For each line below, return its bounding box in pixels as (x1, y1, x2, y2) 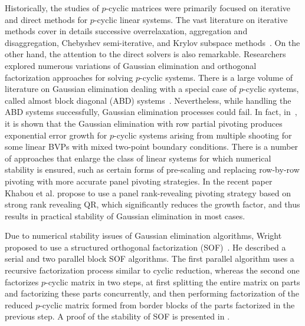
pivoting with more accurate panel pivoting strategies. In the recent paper (5, 174, 273, 187)
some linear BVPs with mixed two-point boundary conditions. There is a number (5, 140, 299, 153)
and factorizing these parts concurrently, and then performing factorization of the (5, 287, 300, 299)
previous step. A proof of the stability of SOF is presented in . (5, 310, 230, 322)
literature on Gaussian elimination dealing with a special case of (5, 83, 237, 95)
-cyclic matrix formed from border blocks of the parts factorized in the (40, 298, 295, 311)
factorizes (5, 275, 39, 288)
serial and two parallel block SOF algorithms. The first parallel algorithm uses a (5, 252, 294, 265)
